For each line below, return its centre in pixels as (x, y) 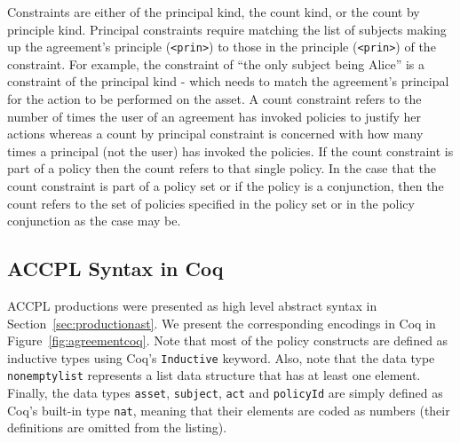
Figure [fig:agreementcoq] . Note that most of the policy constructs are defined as (228, 340)
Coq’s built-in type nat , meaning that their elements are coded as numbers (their (229, 410)
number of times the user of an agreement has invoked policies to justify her (214, 116)
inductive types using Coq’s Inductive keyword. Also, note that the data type (221, 357)
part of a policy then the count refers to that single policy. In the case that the (222, 168)
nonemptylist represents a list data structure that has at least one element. (214, 375)
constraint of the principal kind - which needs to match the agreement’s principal (228, 81)
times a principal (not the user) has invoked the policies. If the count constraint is (230, 150)
